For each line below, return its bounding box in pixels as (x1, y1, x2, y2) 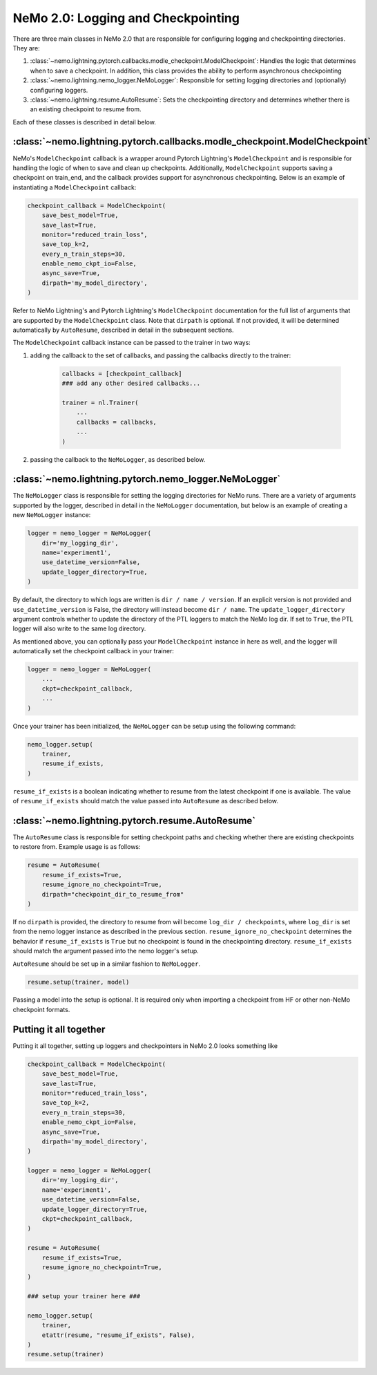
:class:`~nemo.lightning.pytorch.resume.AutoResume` (12, 814, 256, 826)
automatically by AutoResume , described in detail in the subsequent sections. (12, 326, 234, 335)
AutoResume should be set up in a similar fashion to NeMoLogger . (12, 960, 200, 968)
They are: (12, 44, 41, 52)
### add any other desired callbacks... (61, 380, 200, 387)
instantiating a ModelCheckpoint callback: (12, 183, 137, 191)
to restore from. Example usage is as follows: (12, 843, 141, 851)
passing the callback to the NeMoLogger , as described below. (30, 455, 206, 463)
